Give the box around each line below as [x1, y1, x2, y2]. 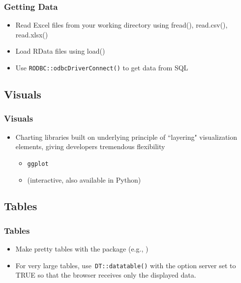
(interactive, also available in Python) [27, 174, 141, 185]
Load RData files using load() [15, 46, 105, 56]
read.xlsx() [15, 29, 48, 39]
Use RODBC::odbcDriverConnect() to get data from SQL [15, 63, 188, 72]
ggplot [27, 160, 49, 167]
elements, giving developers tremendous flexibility [15, 141, 165, 152]
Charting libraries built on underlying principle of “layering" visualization [15, 131, 238, 142]
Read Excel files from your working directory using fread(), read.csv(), [15, 20, 228, 30]
